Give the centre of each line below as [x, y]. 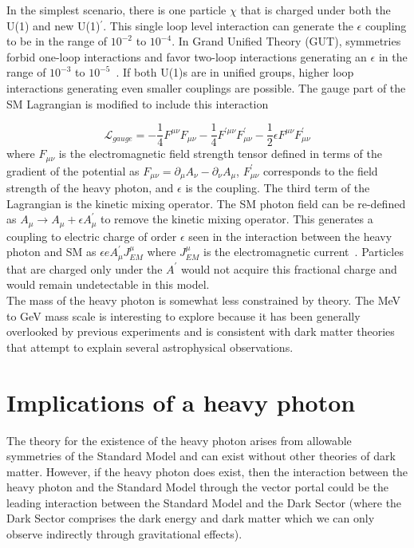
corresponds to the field [320, 170]
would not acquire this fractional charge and [289, 268]
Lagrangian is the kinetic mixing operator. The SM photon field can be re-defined [206, 203]
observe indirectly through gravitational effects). [124, 534]
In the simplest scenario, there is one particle [116, 10]
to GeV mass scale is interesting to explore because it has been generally [183, 315]
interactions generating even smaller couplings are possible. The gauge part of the [206, 87]
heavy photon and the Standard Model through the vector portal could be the [197, 487]
